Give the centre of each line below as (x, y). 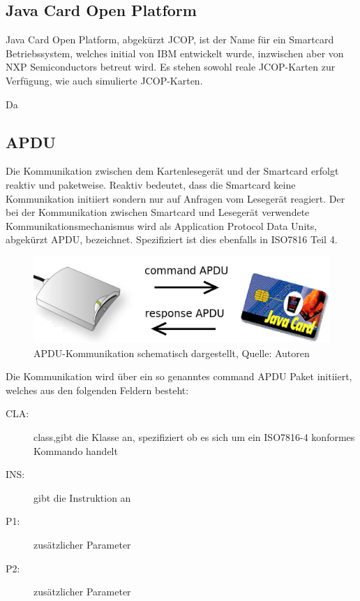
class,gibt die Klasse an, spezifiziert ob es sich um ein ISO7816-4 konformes (194, 437)
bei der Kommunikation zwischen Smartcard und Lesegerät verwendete (158, 212)
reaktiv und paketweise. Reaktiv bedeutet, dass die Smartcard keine (151, 184)
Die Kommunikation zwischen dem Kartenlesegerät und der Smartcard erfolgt (172, 171)
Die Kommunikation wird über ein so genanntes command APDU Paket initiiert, (179, 376)
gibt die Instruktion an (82, 497)
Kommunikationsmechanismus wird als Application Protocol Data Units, (162, 225)
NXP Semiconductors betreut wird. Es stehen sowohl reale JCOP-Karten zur (171, 67)
